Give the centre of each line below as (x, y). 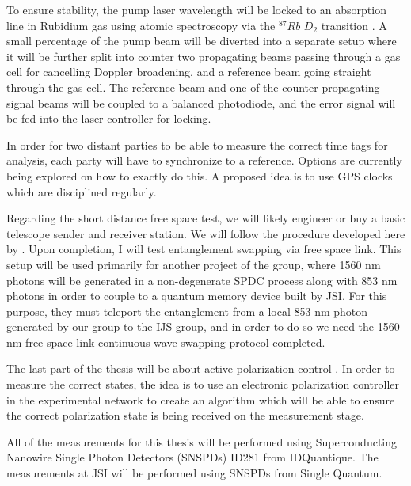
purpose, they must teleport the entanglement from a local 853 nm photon (187, 311)
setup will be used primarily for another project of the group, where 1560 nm (194, 264)
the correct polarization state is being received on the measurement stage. (185, 415)
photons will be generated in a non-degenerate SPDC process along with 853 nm (202, 280)
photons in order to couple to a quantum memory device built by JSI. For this (197, 296)
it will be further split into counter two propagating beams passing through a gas (204, 56)
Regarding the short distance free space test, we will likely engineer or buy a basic (206, 218)
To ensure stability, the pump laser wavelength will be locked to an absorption (196, 9)
